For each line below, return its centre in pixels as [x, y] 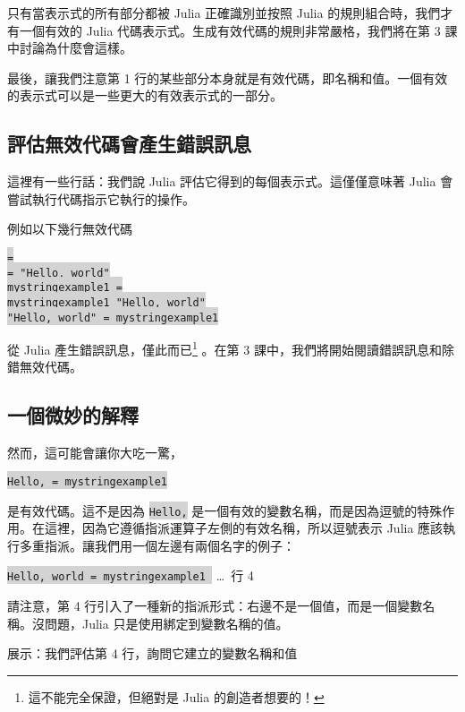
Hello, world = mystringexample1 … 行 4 [131, 575]
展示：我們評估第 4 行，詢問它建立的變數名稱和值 [152, 653]
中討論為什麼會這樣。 [70, 48]
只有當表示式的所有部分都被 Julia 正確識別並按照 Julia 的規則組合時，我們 [224, 13]
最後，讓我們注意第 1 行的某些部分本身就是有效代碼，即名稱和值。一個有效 [228, 77]
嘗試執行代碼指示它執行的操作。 [101, 198]
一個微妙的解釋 [73, 415]
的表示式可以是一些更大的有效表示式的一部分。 [145, 95]
